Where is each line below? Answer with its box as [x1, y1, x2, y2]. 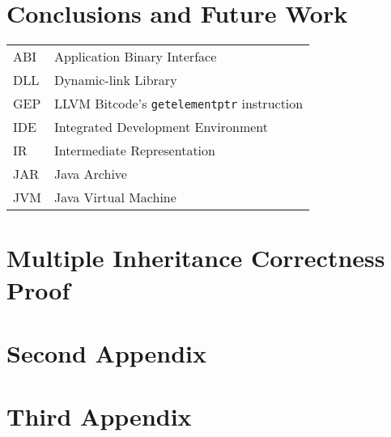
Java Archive [53, 164, 127, 184]
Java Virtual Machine [53, 188, 176, 207]
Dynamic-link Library [53, 70, 177, 90]
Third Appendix [6, 400, 192, 433]
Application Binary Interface [53, 47, 217, 66]
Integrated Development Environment [53, 117, 269, 137]
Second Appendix [6, 336, 207, 369]
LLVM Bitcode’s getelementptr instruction [53, 94, 304, 113]
